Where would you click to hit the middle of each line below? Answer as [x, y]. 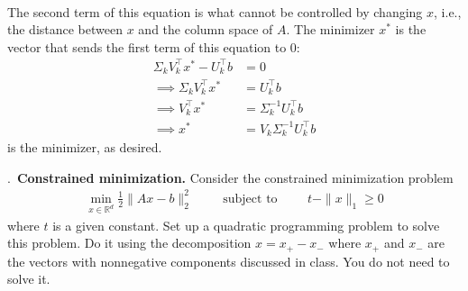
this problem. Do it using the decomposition [129, 243]
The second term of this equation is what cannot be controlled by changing [215, 11]
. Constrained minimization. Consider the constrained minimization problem [230, 177]
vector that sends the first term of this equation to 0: [154, 46]
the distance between [65, 29]
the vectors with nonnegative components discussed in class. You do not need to [229, 261]
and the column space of [206, 29]
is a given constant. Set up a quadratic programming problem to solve [246, 225]
